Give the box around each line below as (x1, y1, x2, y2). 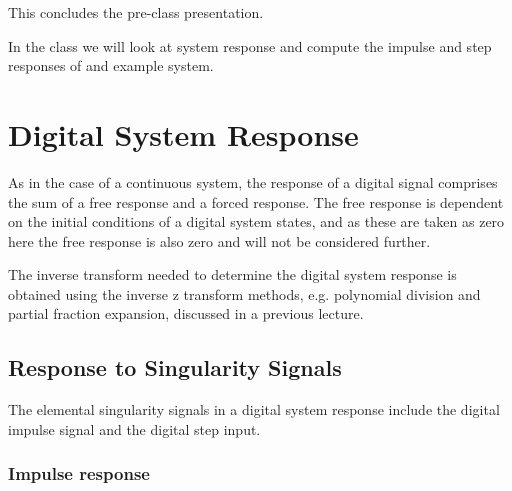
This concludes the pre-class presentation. (8, 2, 264, 22)
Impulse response (8, 461, 150, 486)
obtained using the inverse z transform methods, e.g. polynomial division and (8, 283, 481, 304)
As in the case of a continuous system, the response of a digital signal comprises (8, 171, 498, 192)
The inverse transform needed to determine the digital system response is (8, 264, 457, 285)
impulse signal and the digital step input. (8, 418, 261, 439)
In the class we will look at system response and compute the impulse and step (8, 35, 492, 56)
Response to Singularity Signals (8, 352, 342, 383)
